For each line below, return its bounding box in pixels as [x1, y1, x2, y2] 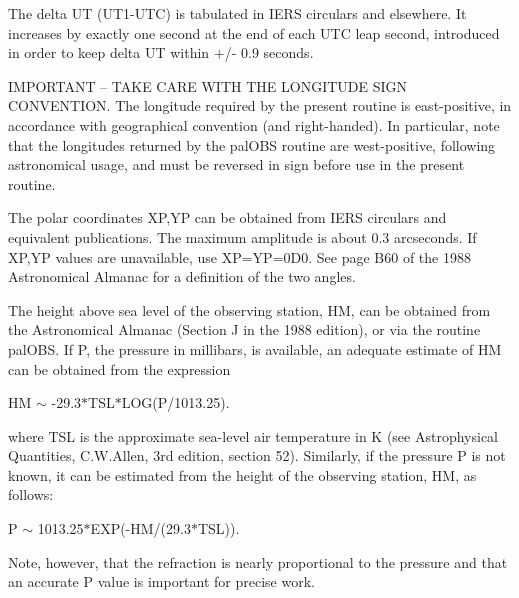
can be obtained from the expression [8, 358, 231, 379]
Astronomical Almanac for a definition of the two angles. [8, 266, 356, 287]
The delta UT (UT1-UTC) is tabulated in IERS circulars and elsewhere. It [8, 3, 467, 23]
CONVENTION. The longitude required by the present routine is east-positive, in [8, 95, 512, 116]
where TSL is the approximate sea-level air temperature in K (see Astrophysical [8, 425, 498, 446]
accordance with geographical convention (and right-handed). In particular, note [8, 114, 500, 135]
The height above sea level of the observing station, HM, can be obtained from [8, 299, 491, 320]
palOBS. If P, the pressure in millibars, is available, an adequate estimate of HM [8, 338, 502, 359]
